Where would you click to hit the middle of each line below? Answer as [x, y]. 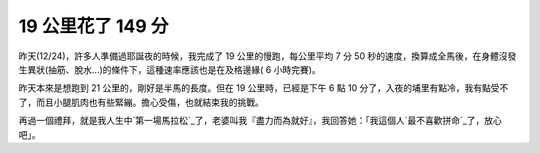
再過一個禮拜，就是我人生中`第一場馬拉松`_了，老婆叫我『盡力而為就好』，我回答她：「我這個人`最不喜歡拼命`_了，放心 [260, 121]
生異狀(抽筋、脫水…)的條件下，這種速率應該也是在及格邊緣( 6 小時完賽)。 [170, 69]
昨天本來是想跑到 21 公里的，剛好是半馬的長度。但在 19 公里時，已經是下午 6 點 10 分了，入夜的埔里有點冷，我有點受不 [263, 88]
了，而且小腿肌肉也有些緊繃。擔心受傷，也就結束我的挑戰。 [141, 102]
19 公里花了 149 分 [93, 26]
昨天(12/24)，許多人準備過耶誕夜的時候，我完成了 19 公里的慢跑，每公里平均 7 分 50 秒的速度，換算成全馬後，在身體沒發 [267, 56]
